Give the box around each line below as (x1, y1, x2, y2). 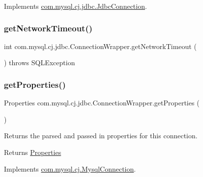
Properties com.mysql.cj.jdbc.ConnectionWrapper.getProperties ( (4, 98, 200, 108)
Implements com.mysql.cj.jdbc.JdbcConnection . (4, 1, 147, 11)
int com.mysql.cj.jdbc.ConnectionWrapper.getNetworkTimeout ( (4, 41, 197, 51)
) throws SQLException (4, 57, 75, 68)
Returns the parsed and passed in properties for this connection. (4, 130, 198, 141)
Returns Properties (4, 147, 61, 157)
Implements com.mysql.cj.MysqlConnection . (4, 163, 136, 174)
